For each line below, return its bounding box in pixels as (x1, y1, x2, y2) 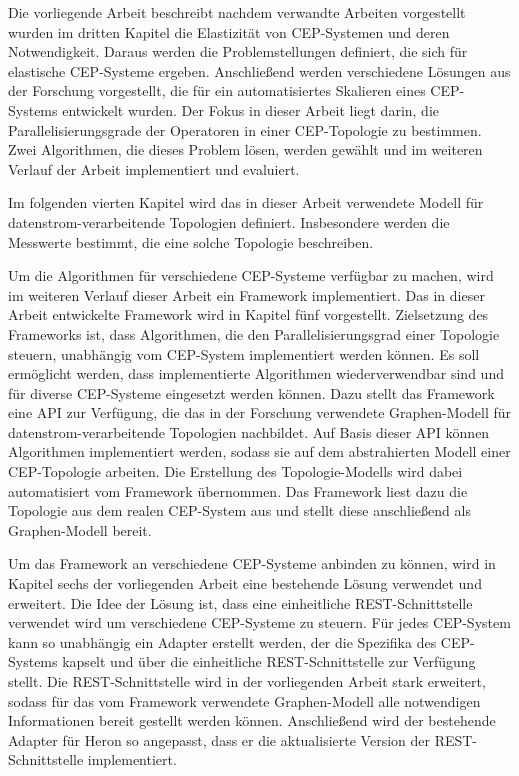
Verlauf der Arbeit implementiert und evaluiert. (8, 158, 300, 179)
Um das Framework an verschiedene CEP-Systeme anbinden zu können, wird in (8, 553, 496, 574)
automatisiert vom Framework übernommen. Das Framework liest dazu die (8, 480, 468, 501)
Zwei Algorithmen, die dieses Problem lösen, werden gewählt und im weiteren (8, 139, 483, 160)
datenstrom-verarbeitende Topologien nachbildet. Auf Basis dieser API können (8, 421, 490, 442)
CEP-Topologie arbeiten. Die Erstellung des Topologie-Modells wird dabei (8, 461, 463, 482)
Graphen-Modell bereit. (8, 519, 152, 540)
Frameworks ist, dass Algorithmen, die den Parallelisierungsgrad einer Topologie (8, 323, 500, 344)
